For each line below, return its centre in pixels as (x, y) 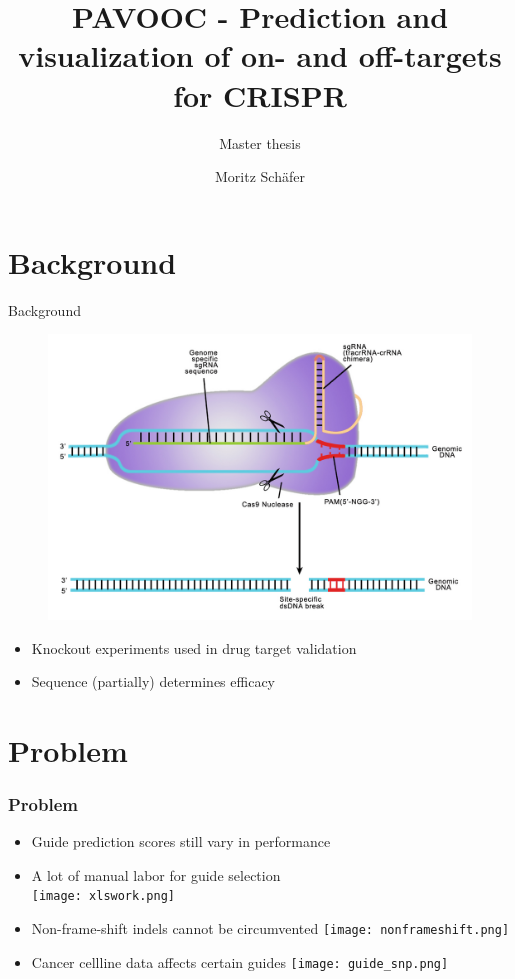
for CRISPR (260, 94)
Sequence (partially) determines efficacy (153, 681)
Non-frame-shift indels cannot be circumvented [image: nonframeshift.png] (270, 928)
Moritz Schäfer (260, 176)
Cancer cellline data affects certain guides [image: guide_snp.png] (240, 961)
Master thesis (260, 142)
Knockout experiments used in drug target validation (194, 647)
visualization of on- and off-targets (260, 55)
